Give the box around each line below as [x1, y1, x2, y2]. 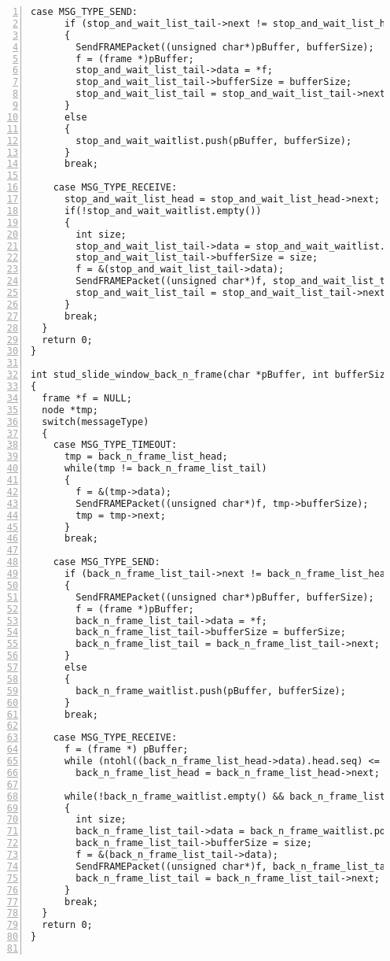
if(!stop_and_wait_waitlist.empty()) [64, 205, 262, 216]
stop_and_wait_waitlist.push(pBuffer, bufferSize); [75, 135, 352, 146]
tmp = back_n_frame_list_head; [64, 451, 228, 463]
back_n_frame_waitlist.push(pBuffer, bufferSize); [75, 685, 346, 697]
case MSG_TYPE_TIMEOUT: [53, 439, 178, 451]
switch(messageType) [42, 416, 149, 427]
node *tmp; [42, 404, 98, 416]
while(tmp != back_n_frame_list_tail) [64, 463, 267, 475]
